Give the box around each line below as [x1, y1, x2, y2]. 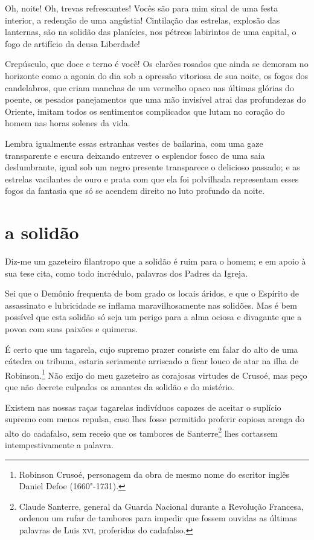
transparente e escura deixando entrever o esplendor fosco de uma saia [5, 149, 265, 161]
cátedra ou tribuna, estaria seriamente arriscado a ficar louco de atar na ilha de [5, 355, 299, 367]
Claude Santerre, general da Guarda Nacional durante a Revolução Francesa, [19, 500, 304, 512]
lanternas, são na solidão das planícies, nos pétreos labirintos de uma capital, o [5, 25, 296, 38]
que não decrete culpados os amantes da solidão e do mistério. [5, 381, 234, 393]
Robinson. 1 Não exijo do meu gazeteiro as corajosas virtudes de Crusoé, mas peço [5, 367, 307, 381]
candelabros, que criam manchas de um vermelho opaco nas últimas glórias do [5, 81, 294, 94]
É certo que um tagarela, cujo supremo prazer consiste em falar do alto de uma [5, 342, 298, 355]
